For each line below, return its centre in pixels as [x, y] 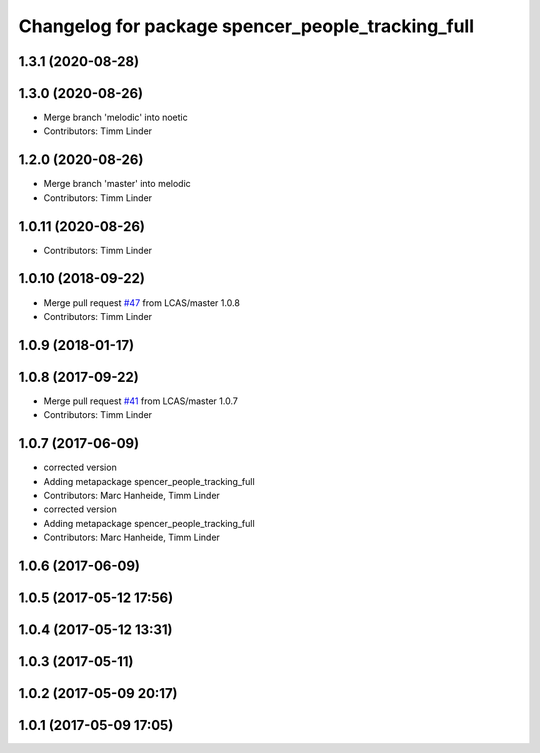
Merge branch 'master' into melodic [117, 184]
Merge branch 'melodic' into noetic [116, 117]
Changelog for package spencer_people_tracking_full [246, 26]
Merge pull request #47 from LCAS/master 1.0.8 [141, 302]
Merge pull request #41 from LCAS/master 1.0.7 [141, 401]
